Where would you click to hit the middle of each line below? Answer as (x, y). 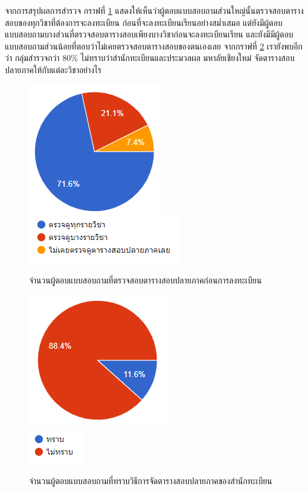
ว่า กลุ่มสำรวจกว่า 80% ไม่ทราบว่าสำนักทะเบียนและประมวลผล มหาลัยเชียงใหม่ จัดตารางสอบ (150, 58)
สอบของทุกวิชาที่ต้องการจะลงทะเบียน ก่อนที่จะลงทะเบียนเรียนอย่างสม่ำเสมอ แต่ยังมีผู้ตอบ (144, 22)
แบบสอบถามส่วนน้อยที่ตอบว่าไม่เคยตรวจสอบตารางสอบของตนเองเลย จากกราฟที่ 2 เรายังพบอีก (154, 46)
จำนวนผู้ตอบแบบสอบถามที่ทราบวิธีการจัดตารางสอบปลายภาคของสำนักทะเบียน (151, 480)
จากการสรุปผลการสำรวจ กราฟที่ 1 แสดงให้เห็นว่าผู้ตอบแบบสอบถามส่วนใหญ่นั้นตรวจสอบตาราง (154, 10)
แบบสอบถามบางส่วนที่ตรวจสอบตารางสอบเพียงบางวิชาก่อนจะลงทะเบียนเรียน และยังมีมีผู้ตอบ (149, 34)
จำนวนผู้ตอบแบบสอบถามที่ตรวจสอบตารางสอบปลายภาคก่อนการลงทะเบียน (146, 280)
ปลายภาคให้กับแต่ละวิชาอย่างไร (53, 69)
